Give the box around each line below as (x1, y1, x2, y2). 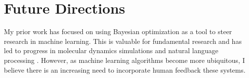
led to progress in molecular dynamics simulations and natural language (4, 45, 219, 56)
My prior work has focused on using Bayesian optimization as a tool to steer (4, 26, 232, 37)
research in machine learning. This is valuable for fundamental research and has (4, 36, 242, 46)
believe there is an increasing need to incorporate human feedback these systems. (4, 64, 246, 75)
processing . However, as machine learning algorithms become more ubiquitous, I (4, 55, 245, 65)
